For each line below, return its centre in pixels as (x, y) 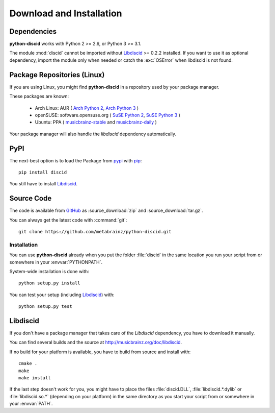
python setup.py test (45, 307)
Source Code (31, 198)
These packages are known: (39, 96)
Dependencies (33, 31)
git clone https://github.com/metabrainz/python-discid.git (95, 232)
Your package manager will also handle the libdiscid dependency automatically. (93, 134)
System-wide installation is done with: (49, 271)
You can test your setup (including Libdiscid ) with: (62, 295)
